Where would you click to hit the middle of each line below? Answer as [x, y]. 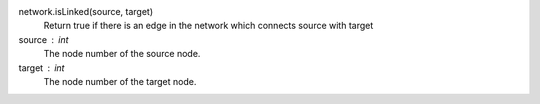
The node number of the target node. [120, 81]
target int [41, 67]
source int [43, 39]
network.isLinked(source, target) [86, 11]
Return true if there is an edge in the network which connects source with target [208, 26]
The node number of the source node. [122, 54]
